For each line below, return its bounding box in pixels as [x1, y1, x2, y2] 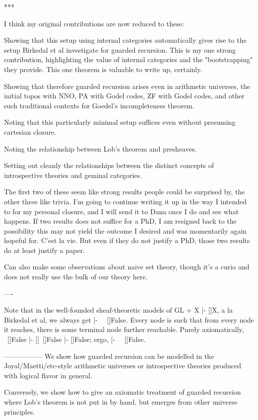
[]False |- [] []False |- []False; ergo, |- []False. [7, 334, 146, 344]
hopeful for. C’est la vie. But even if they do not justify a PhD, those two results [4, 235, 250, 246]
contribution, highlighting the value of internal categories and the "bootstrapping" [4, 54, 253, 65]
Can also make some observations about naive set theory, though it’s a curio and [4, 261, 250, 272]
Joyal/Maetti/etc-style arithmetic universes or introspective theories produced [4, 360, 241, 371]
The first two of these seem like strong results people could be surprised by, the [4, 186, 245, 197]
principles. [4, 406, 35, 417]
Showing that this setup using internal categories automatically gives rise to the [4, 35, 247, 45]
